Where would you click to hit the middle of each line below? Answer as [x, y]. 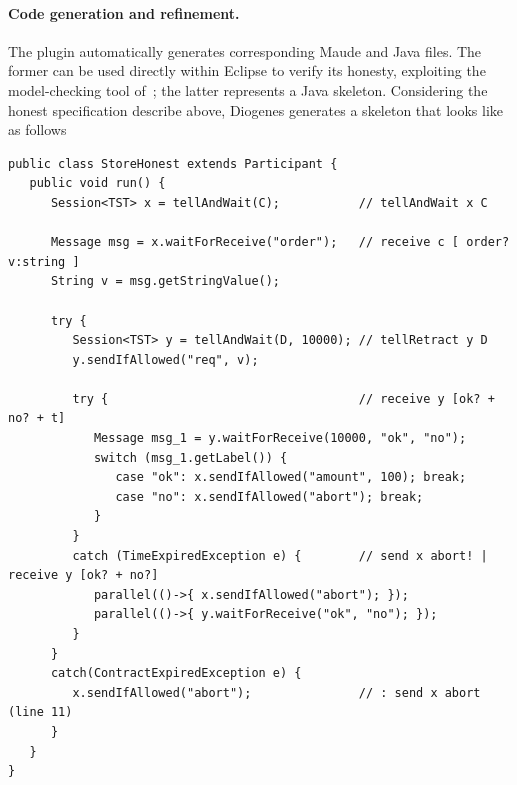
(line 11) [40, 712]
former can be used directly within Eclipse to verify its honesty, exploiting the [247, 70]
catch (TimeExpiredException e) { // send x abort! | [280, 555]
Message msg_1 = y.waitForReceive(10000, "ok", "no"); [280, 438]
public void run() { [97, 183]
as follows [37, 129]
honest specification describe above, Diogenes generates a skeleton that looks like [256, 109]
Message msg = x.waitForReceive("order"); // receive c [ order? [280, 242]
